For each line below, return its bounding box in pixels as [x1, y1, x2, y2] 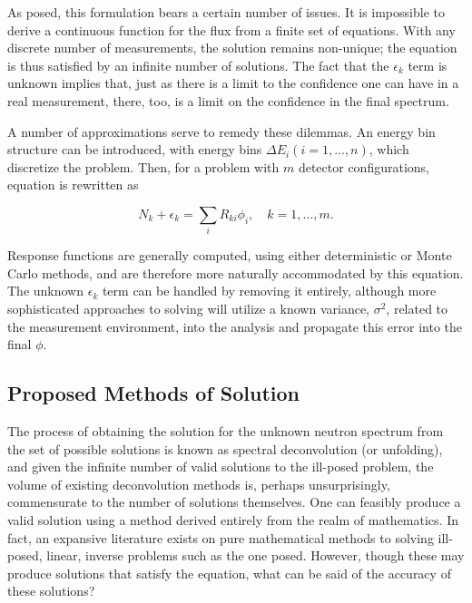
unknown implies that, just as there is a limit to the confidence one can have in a [7, 73, 459, 92]
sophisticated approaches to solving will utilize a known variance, [7, 299, 369, 318]
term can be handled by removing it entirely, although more [102, 281, 437, 300]
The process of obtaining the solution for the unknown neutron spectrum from [7, 422, 444, 441]
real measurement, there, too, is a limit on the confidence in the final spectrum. [7, 91, 449, 110]
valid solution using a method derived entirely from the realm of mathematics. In [7, 511, 458, 529]
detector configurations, [298, 157, 429, 176]
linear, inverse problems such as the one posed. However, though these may [46, 546, 465, 565]
